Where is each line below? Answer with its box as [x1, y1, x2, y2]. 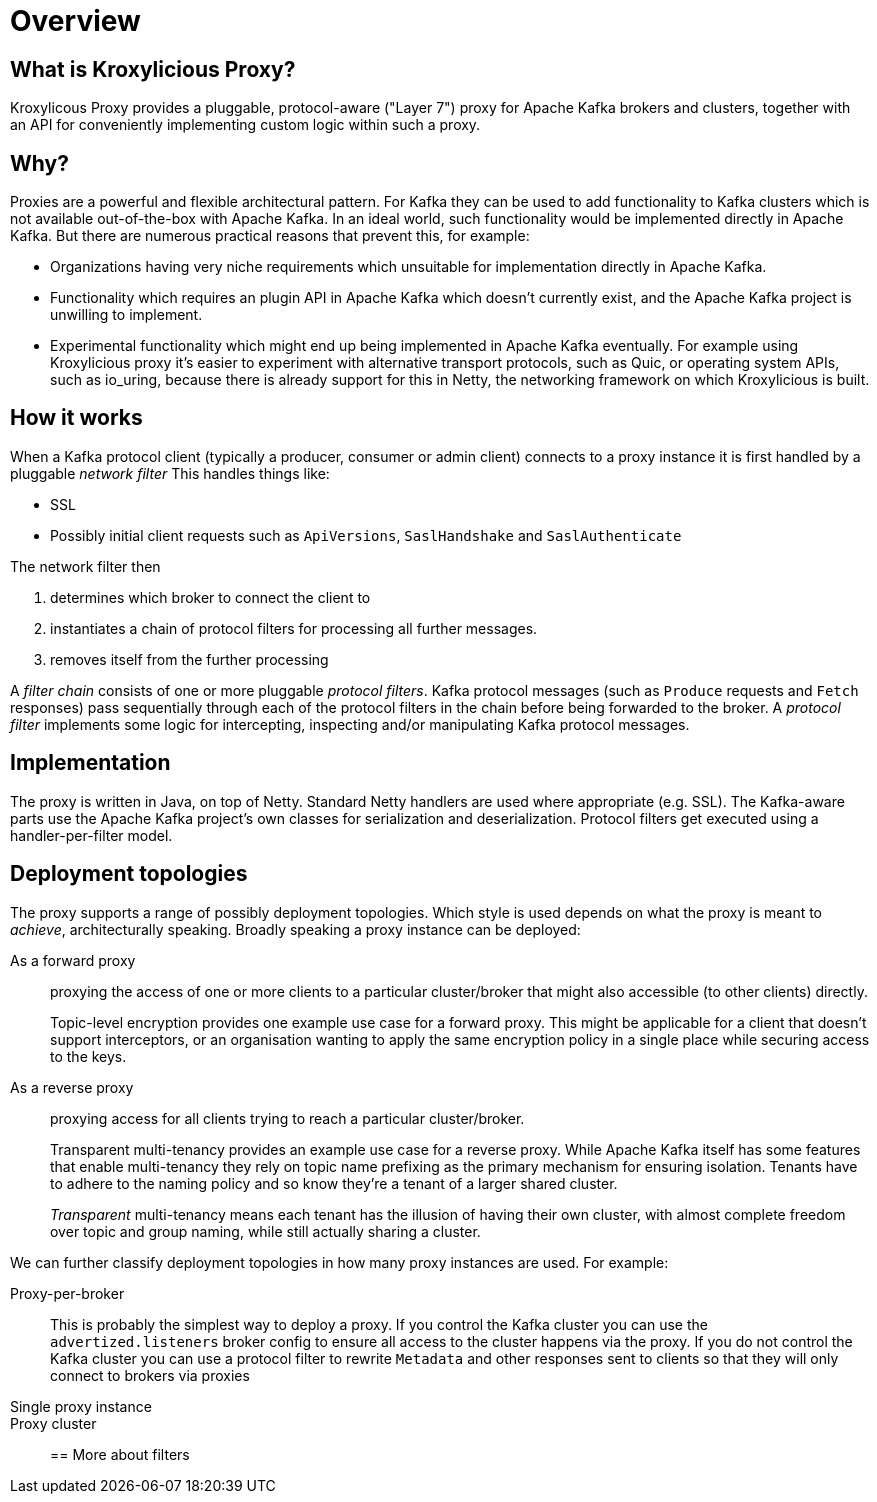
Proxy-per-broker [10, 1284, 125, 1302]
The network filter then [10, 557, 161, 575]
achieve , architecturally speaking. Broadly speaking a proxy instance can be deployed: [10, 920, 581, 938]
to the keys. [50, 1047, 127, 1065]
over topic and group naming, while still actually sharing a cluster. [50, 1222, 481, 1240]
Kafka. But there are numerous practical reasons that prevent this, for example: [10, 227, 530, 245]
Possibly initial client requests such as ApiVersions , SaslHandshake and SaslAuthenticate [50, 526, 682, 544]
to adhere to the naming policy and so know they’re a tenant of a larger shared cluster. [50, 1174, 618, 1192]
